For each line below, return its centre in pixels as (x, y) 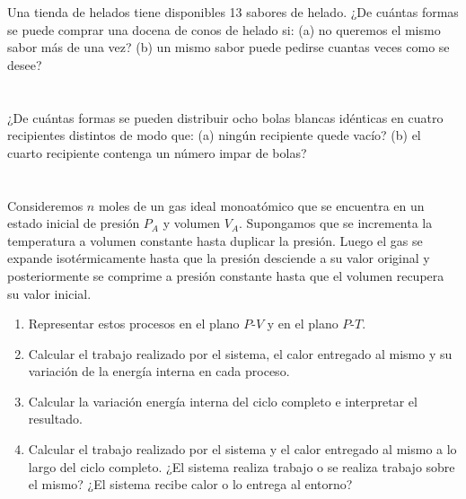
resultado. (55, 419)
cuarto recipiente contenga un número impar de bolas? (157, 152)
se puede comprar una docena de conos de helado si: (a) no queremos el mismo (224, 29)
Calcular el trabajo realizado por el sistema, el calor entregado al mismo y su (240, 353)
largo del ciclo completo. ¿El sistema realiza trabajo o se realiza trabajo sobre (242, 466)
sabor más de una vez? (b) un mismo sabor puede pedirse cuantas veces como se (229, 47)
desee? (25, 64)
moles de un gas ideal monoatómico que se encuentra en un (261, 205)
